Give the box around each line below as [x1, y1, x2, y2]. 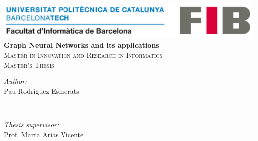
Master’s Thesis [4, 59, 54, 70]
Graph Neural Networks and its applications [4, 40, 159, 50]
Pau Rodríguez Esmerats [4, 85, 79, 96]
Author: [4, 76, 27, 86]
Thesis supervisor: [4, 119, 59, 129]
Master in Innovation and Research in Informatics [4, 50, 163, 60]
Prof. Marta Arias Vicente [4, 129, 84, 139]
